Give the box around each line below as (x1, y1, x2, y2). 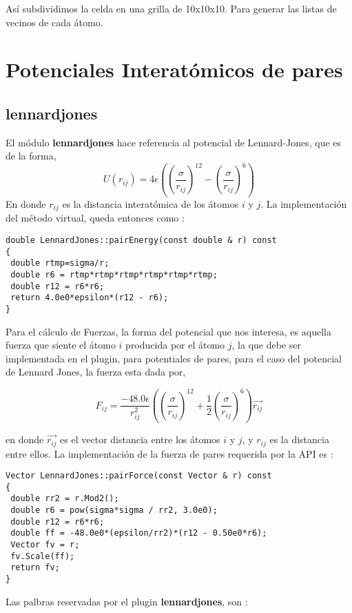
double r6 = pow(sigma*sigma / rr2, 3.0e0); (10, 505, 218, 516)
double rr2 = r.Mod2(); (10, 494, 119, 504)
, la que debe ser (231, 338, 301, 352)
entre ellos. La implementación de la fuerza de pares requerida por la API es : (6, 446, 333, 460)
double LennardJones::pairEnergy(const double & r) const (6, 235, 277, 246)
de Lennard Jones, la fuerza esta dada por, (6, 364, 186, 379)
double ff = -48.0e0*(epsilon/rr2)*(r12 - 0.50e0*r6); (10, 528, 267, 538)
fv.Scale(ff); (10, 551, 75, 561)
